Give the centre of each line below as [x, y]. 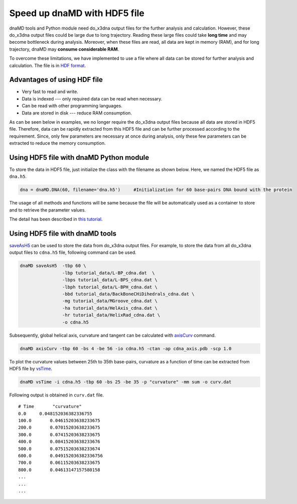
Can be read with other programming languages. [72, 106]
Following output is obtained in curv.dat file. [56, 395]
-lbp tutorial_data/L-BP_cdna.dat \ [108, 273]
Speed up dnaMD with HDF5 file [77, 13]
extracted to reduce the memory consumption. [57, 143]
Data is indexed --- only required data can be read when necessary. [92, 98]
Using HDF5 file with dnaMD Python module [79, 158]
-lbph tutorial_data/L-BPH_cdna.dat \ [110, 287]
